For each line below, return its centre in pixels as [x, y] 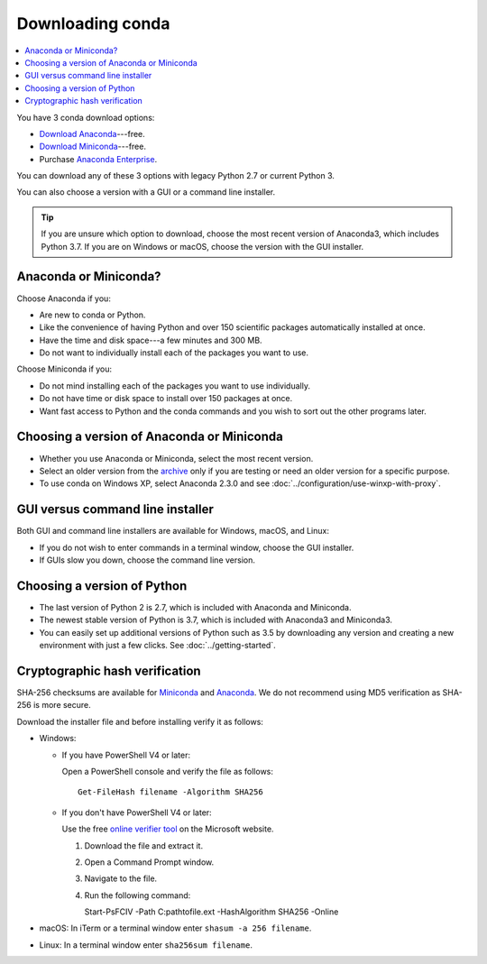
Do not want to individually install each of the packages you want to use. [174, 353]
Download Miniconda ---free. [92, 147]
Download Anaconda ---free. [92, 133]
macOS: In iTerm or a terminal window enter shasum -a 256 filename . [175, 928]
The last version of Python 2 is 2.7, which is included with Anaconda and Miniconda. [195, 607]
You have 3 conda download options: [86, 117]
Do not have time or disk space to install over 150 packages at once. [166, 399]
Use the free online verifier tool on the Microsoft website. [168, 829]
